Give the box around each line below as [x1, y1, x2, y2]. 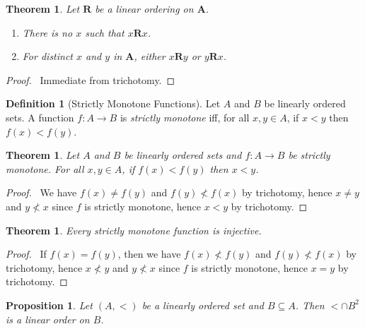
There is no [22, 25, 73, 40]
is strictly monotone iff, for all [120, 109, 250, 124]
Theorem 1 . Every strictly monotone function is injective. [6, 222, 262, 237]
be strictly [288, 148, 330, 162]
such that [85, 25, 124, 40]
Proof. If [6, 246, 47, 261]
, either [134, 49, 166, 64]
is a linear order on [6, 311, 90, 326]
